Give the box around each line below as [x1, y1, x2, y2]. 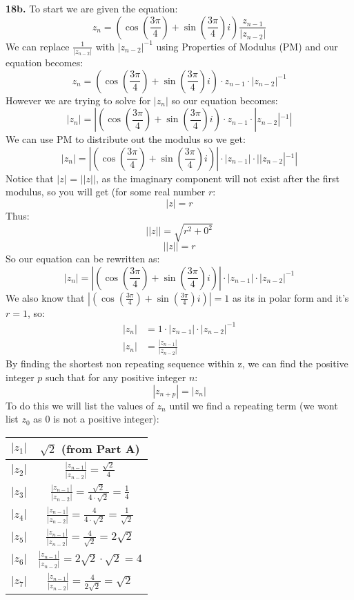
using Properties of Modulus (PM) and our [156, 39, 338, 53]
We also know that [6, 290, 85, 304]
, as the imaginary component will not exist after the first [95, 171, 340, 185]
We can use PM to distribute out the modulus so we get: [6, 132, 246, 146]
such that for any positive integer [46, 369, 186, 384]
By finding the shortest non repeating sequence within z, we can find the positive [6, 356, 348, 371]
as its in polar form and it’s [232, 290, 349, 304]
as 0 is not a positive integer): [33, 412, 159, 426]
